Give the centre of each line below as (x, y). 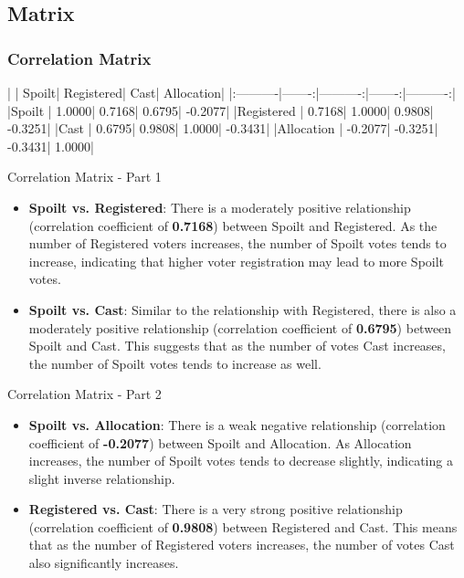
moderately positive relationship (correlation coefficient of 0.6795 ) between (240, 327)
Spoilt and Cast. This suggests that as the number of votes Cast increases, (237, 346)
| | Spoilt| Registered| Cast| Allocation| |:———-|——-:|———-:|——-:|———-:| (232, 92)
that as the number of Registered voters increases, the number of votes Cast (242, 545)
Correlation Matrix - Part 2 (84, 394)
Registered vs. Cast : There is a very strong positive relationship (216, 509)
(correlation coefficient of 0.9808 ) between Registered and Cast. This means (243, 526)
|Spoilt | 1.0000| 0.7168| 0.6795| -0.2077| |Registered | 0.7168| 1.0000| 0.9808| (221, 110)
